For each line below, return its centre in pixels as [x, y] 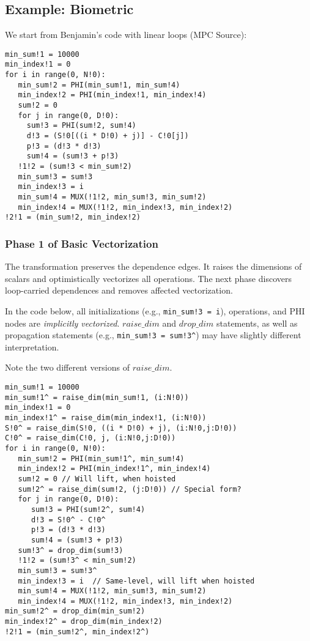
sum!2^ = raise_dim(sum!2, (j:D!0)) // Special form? [130, 489]
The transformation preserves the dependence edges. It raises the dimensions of [153, 266]
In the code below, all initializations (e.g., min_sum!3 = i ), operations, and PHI [155, 310]
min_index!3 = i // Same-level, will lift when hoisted [136, 581]
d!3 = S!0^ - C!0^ [68, 520]
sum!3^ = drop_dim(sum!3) [71, 550]
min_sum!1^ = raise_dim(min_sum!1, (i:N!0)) [97, 397]
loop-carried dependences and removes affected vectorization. [119, 290]
